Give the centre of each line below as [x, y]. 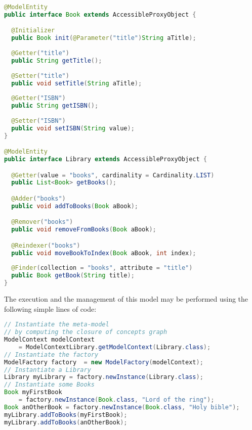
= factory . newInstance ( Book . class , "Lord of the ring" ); [116, 400]
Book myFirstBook [33, 392]
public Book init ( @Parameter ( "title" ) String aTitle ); [104, 38]
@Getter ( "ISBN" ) [38, 98]
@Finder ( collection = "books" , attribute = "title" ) [102, 268]
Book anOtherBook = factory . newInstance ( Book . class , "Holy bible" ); [122, 407]
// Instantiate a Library [48, 370]
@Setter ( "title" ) [40, 76]
